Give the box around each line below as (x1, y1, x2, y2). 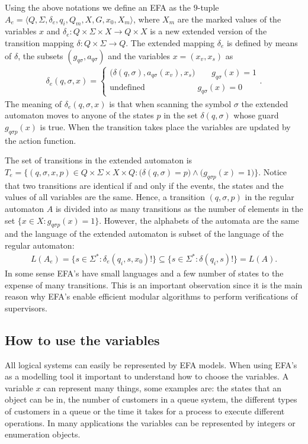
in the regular (245, 191, 294, 203)
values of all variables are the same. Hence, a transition (5, 191, 205, 203)
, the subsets (18, 49, 63, 62)
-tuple (197, 1, 219, 13)
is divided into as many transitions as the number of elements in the (55, 202, 303, 214)
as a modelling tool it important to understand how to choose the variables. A (5, 370, 289, 382)
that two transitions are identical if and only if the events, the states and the (5, 179, 284, 191)
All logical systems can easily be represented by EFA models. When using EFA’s (5, 358, 297, 371)
